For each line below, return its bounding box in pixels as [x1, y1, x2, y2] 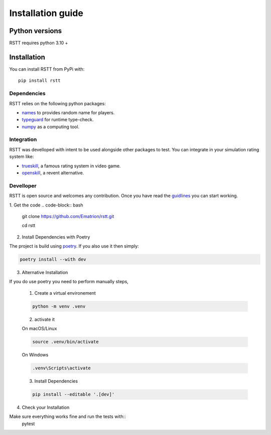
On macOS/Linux [22, 326, 57, 332]
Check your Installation [22, 404, 70, 410]
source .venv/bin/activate [32, 339, 99, 345]
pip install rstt [18, 78, 61, 84]
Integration [9, 136, 37, 143]
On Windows [22, 352, 49, 358]
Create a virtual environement [34, 290, 96, 296]
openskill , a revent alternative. [22, 169, 84, 175]
